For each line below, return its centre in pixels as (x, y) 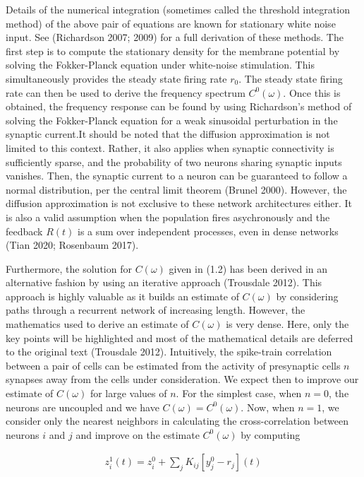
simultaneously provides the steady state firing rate (116, 78)
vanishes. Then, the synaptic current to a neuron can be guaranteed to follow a (177, 176)
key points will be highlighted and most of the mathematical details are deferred (180, 337)
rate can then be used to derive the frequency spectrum (126, 92)
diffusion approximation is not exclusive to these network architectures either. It (179, 203)
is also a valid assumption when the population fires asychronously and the (168, 217)
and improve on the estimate (138, 434)
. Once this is (312, 92)
